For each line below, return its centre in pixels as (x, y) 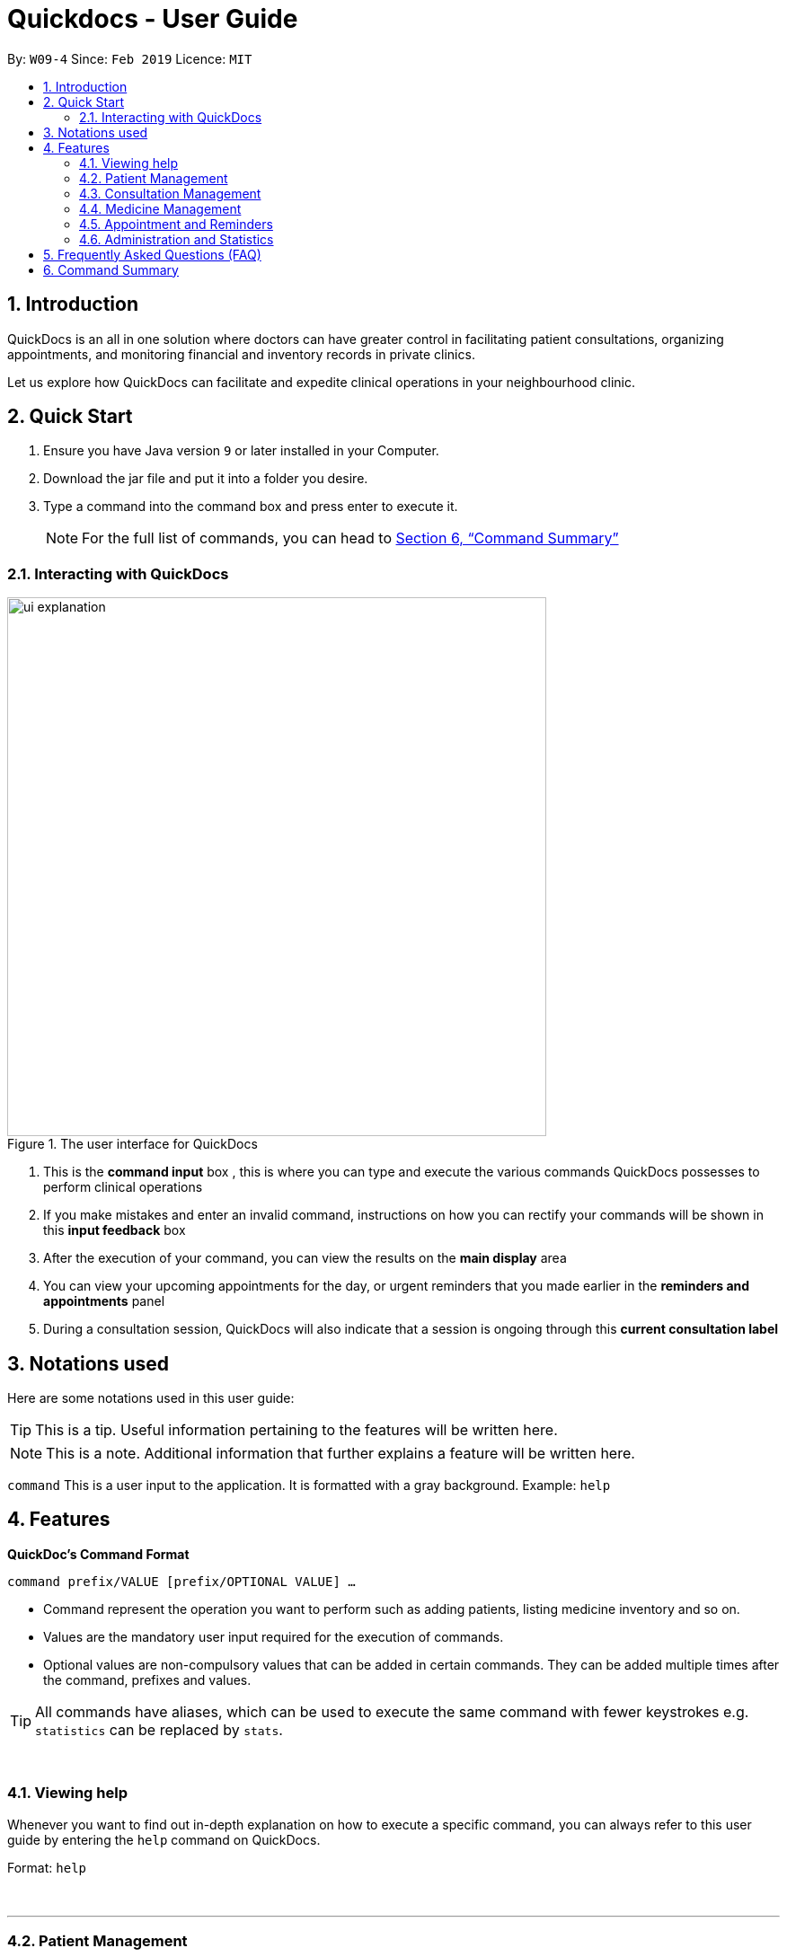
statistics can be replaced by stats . (159, 1729)
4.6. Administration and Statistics (177, 239)
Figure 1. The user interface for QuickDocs (133, 1144)
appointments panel (104, 1301)
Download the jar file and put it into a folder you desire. (206, 479)
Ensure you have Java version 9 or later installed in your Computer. (241, 451)
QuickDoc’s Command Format (98, 1554)
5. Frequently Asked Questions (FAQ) (152, 254)
